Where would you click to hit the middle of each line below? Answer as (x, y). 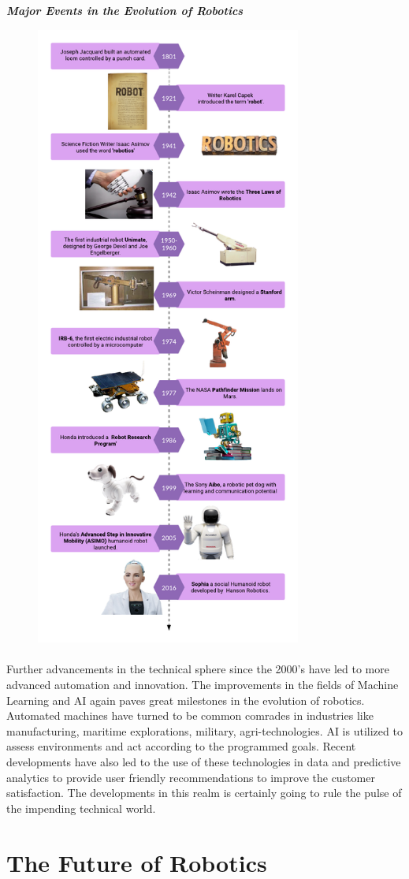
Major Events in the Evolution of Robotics (125, 10)
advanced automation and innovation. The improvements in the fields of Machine (203, 684)
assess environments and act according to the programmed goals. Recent (181, 746)
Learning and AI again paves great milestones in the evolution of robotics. (186, 700)
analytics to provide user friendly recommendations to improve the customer (191, 777)
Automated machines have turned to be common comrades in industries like (190, 715)
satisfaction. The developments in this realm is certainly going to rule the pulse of (204, 793)
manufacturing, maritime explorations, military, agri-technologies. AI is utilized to (204, 730)
